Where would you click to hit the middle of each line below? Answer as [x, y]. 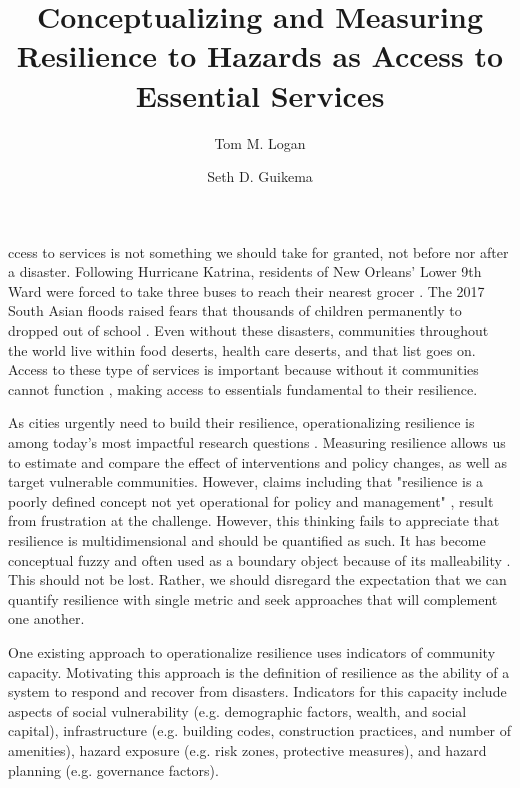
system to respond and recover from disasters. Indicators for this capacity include [257, 691]
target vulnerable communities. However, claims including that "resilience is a [246, 481]
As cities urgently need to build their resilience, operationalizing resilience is [241, 422]
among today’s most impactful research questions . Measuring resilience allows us [257, 442]
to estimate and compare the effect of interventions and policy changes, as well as [257, 461]
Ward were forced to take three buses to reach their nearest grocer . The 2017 [246, 290]
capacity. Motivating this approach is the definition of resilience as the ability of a [259, 671]
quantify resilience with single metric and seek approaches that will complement [253, 598]
